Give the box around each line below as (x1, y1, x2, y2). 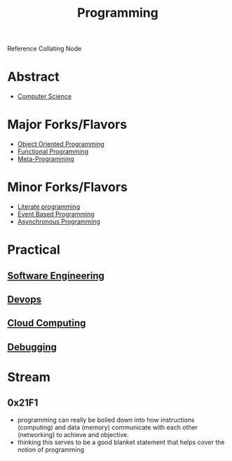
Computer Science (17, 92, 72, 101)
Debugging (7, 341, 57, 353)
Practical (7, 242, 61, 258)
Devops (7, 293, 42, 305)
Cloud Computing (7, 317, 86, 329)
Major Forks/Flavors (7, 117, 128, 132)
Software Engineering (7, 270, 105, 282)
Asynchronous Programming (17, 217, 100, 226)
